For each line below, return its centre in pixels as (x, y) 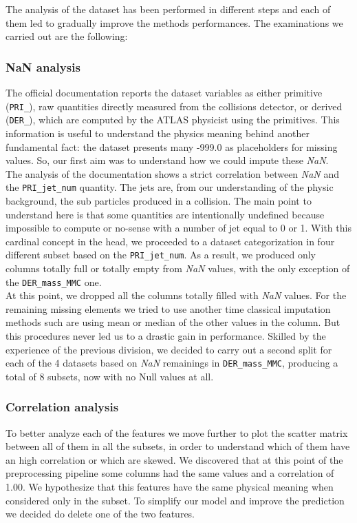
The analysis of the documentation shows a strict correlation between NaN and (173, 173)
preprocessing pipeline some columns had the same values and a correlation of (170, 473)
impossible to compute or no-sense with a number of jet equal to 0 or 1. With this (178, 228)
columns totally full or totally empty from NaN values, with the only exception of (178, 268)
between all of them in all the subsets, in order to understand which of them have (178, 446)
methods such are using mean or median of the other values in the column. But (173, 322)
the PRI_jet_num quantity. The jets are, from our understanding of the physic (170, 187)
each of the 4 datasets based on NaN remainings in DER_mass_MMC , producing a (172, 363)
